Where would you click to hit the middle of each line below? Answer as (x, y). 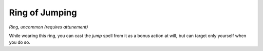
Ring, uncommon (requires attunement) (48, 27)
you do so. (19, 42)
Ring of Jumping (43, 13)
